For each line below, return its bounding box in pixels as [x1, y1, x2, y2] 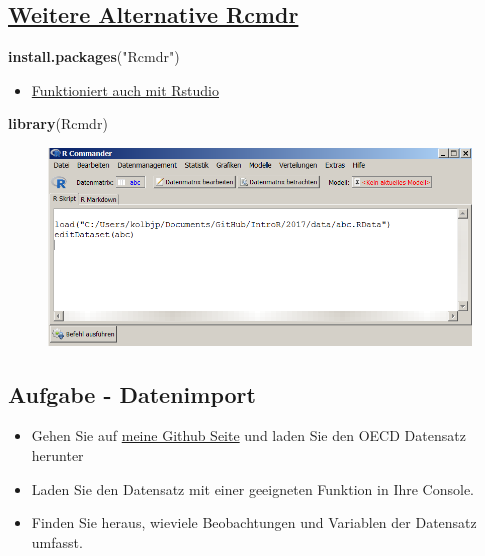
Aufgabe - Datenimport [8, 378, 256, 409]
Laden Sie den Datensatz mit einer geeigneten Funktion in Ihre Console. [31, 478, 474, 499]
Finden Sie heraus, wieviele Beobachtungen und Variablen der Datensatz [31, 512, 477, 533]
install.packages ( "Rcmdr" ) [8, 46, 180, 67]
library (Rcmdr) [8, 113, 108, 134]
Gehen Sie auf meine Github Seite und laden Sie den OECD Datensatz [31, 425, 466, 446]
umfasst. [31, 531, 83, 552]
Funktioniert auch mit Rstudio [31, 79, 220, 100]
